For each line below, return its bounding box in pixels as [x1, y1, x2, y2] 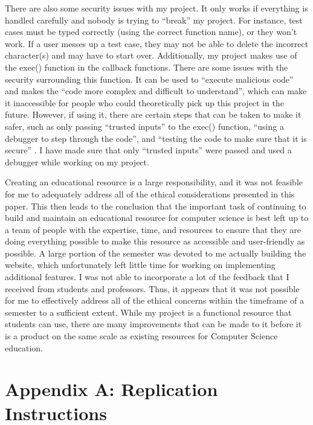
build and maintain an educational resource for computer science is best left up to [5, 211, 309, 224]
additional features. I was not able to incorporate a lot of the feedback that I [5, 270, 289, 283]
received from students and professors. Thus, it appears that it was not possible [5, 282, 300, 295]
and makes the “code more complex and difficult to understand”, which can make [5, 85, 307, 97]
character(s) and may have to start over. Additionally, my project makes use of [5, 49, 297, 62]
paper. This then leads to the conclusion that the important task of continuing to [5, 199, 306, 212]
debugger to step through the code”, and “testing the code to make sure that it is [5, 132, 307, 144]
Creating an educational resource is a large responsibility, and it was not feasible [5, 176, 303, 188]
